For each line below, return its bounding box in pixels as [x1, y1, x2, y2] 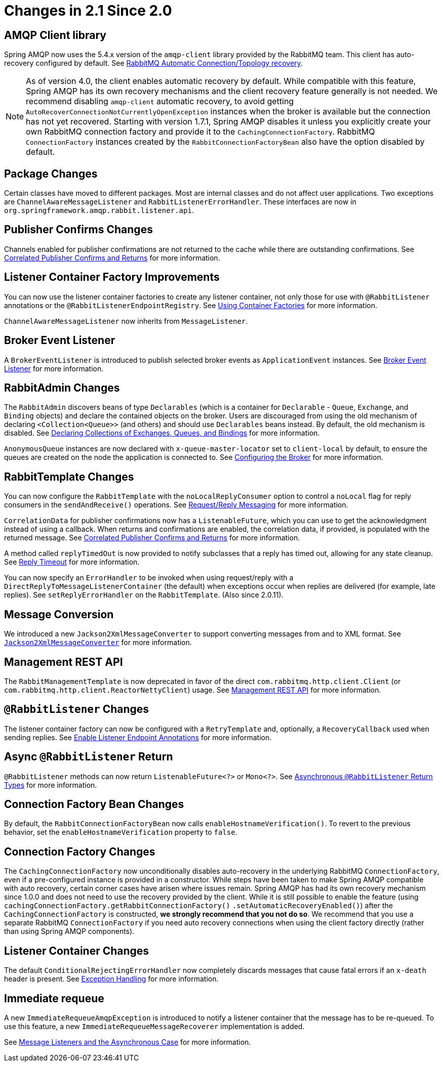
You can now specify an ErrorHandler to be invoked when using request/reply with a [4, 573, 294, 582]
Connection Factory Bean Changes [4, 798, 184, 811]
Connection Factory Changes [4, 845, 155, 858]
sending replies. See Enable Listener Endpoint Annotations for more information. [4, 733, 272, 742]
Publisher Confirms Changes [4, 223, 153, 236]
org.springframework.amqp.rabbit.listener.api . [4, 206, 194, 215]
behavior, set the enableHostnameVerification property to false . [4, 828, 237, 837]
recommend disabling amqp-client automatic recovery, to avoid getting [26, 96, 294, 107]
